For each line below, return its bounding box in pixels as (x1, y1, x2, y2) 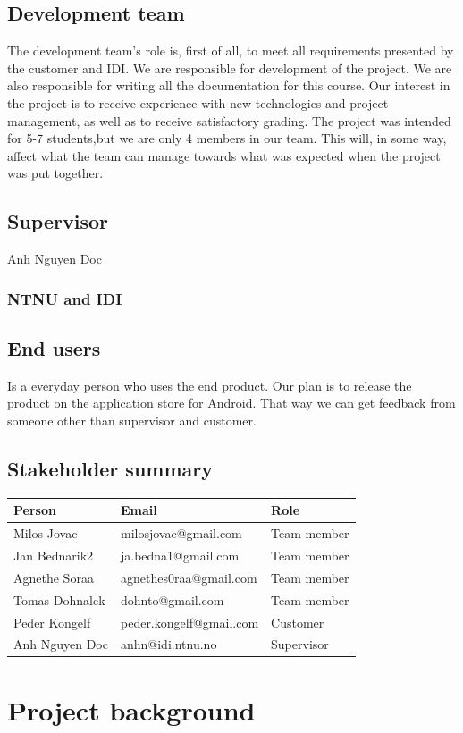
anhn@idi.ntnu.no (120, 635, 217, 653)
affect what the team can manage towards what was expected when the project (7, 146, 441, 164)
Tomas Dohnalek (13, 590, 105, 609)
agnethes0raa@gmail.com (120, 568, 257, 586)
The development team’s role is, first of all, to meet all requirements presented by (7, 41, 454, 60)
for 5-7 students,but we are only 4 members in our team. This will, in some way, (7, 129, 447, 147)
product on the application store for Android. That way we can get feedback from (7, 393, 456, 412)
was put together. (7, 164, 104, 182)
